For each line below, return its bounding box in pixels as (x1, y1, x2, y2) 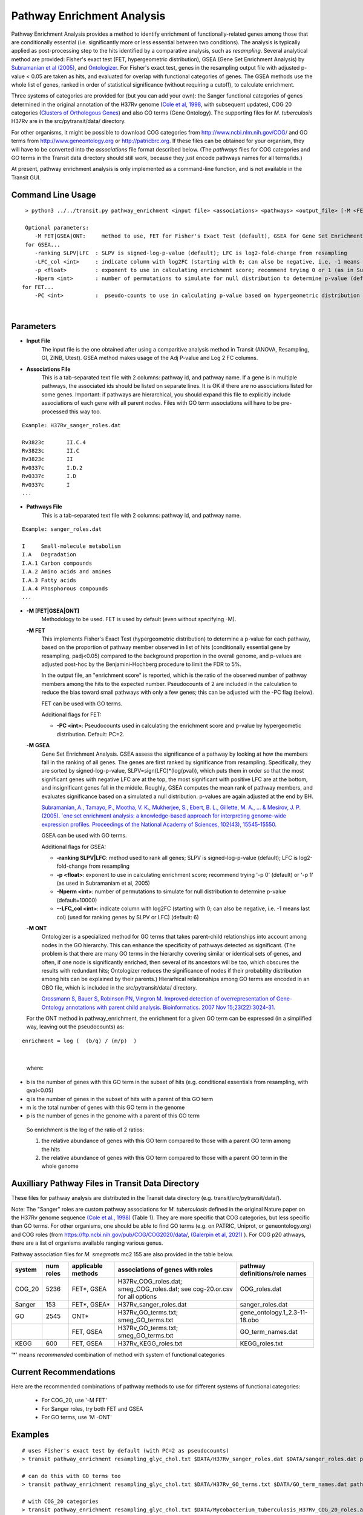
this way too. (69, 408, 102, 415)
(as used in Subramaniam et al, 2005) (56, 879, 151, 887)
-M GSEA (26, 742, 50, 749)
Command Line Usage (11, 190, 96, 200)
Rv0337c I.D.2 (22, 464, 83, 471)
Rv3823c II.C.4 (22, 439, 86, 445)
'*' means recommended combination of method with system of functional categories (11, 1351, 225, 1359)
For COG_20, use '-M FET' (41, 1397, 107, 1404)
